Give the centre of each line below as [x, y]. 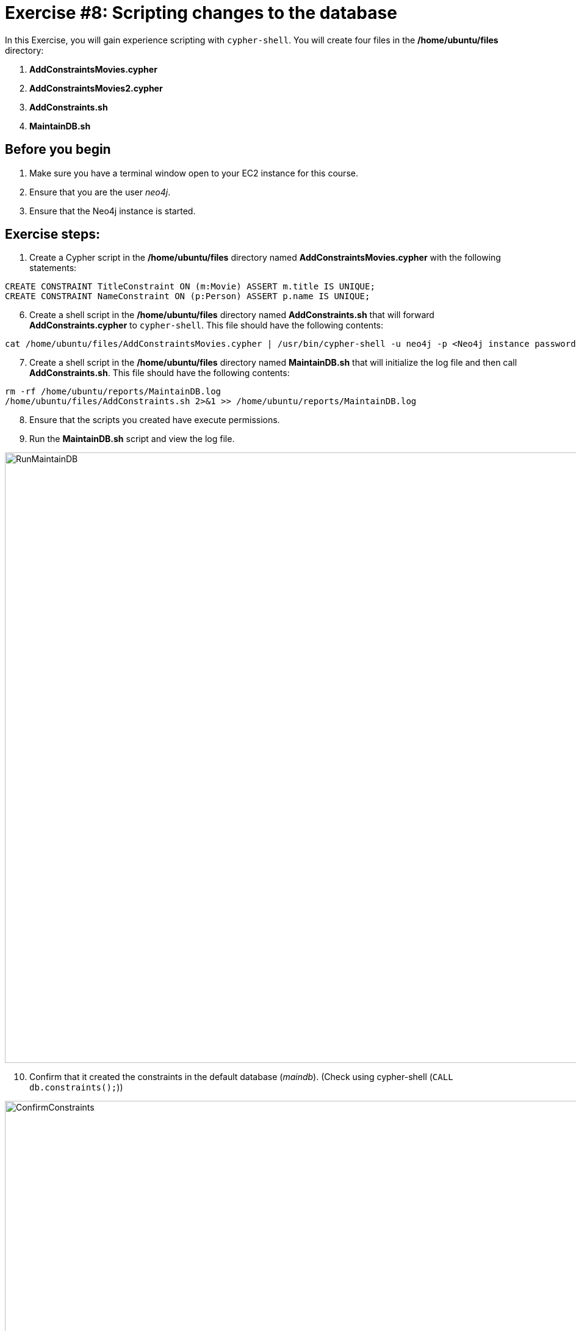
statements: [53, 268]
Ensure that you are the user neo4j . [100, 192]
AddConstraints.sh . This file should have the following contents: [160, 373]
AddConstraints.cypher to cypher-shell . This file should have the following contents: [207, 325]
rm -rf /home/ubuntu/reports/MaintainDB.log [113, 392]
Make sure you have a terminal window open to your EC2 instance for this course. [194, 173]
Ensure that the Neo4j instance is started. [113, 211]
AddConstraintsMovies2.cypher [96, 88]
